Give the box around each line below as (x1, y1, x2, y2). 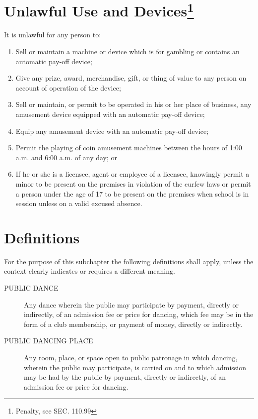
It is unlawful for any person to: (4, 29, 101, 40)
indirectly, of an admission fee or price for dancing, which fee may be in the (24, 309, 254, 319)
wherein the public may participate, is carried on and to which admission (24, 362, 247, 372)
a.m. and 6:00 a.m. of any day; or (15, 152, 118, 162)
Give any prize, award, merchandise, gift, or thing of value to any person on (15, 73, 247, 83)
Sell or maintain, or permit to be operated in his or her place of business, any (15, 99, 252, 109)
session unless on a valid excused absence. (15, 198, 142, 209)
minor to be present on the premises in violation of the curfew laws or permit (15, 178, 251, 189)
